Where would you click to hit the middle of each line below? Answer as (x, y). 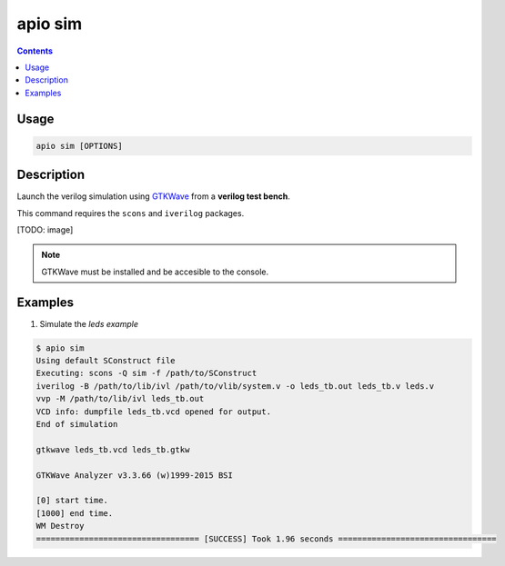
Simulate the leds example (89, 323)
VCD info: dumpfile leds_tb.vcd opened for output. (154, 412)
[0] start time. (72, 501)
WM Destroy (60, 526)
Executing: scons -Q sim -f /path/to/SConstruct (146, 373)
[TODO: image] (45, 230)
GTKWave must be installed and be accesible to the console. (155, 272)
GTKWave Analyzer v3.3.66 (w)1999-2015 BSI (135, 475)
